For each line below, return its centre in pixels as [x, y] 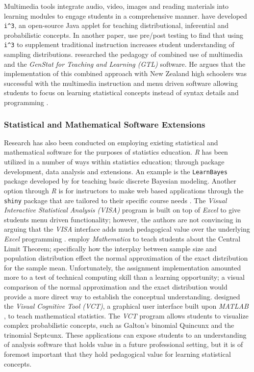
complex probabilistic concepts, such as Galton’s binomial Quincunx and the [119, 325]
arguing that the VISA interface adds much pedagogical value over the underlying [127, 229]
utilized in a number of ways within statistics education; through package [114, 162]
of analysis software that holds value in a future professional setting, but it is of [124, 344]
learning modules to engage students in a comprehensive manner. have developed [126, 15]
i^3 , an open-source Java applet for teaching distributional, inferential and [116, 25]
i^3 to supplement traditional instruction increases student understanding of [119, 44]
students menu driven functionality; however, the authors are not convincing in [123, 219]
